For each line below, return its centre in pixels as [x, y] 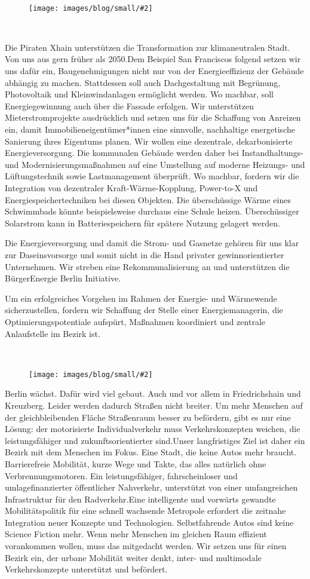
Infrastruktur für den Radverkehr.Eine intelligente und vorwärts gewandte [140, 499]
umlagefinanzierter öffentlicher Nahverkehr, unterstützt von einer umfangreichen [151, 487]
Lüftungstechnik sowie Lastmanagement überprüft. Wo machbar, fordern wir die [152, 176]
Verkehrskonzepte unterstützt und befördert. [86, 569]
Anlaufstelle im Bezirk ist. [53, 333]
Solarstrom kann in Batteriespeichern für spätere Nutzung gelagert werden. [142, 223]
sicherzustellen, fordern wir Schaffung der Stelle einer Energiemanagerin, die [144, 310]
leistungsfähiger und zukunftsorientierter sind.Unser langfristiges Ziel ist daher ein [155, 440]
